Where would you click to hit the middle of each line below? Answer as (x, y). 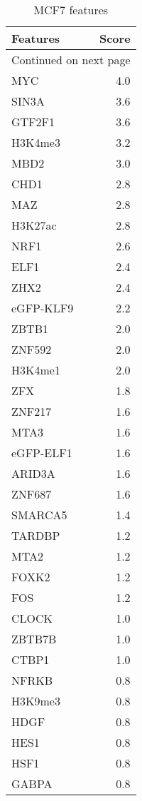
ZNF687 (32, 494)
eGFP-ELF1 (42, 453)
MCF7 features (71, 10)
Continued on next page (71, 60)
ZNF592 (32, 349)
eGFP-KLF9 (43, 308)
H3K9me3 (36, 701)
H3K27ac (34, 225)
